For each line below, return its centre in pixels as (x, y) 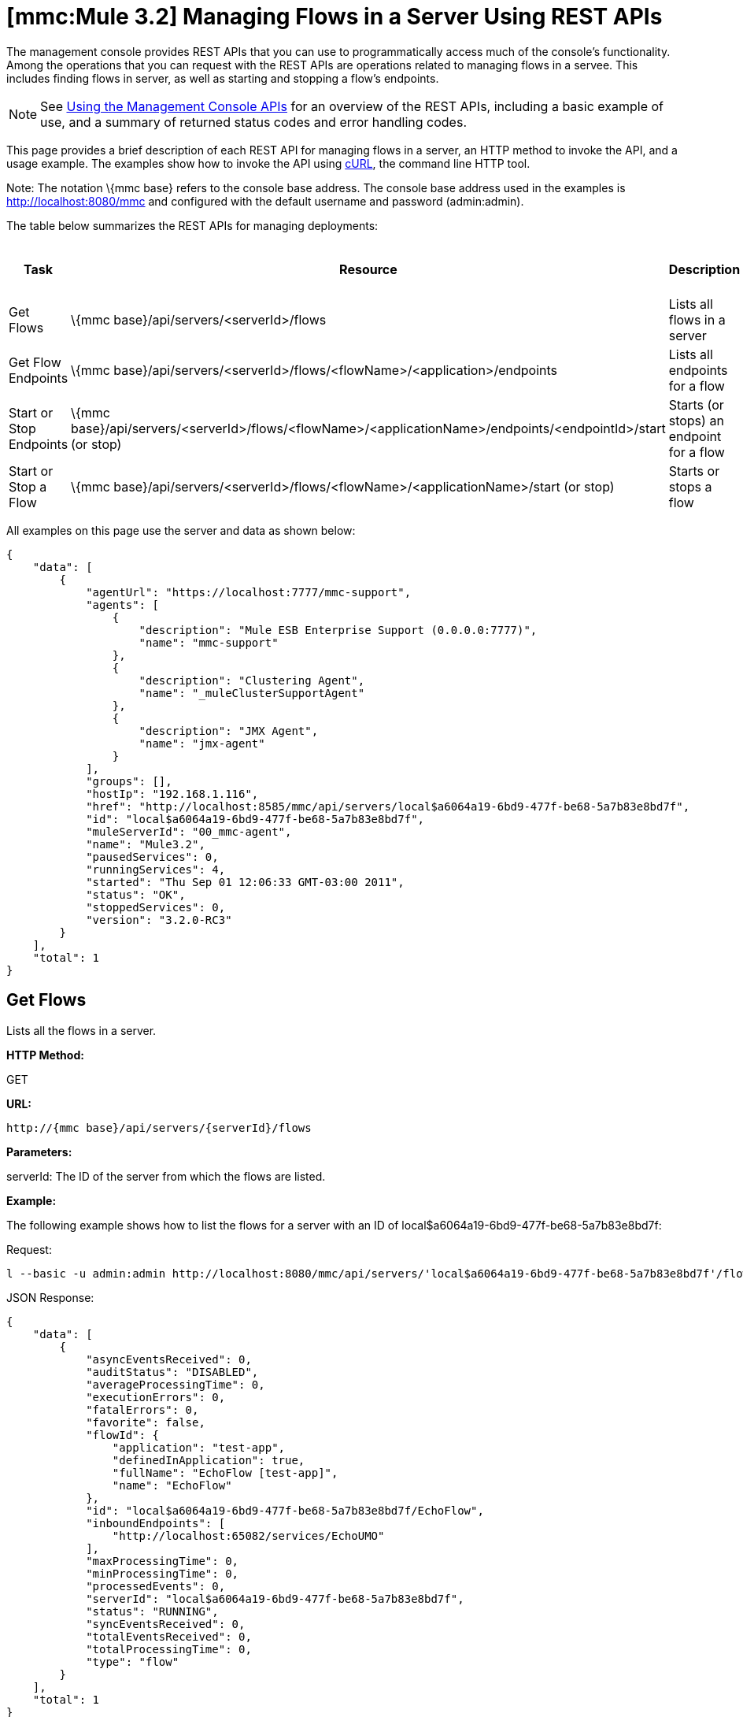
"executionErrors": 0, (156, 1397)
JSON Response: (50, 1297)
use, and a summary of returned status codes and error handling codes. (253, 122)
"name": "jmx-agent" (202, 743)
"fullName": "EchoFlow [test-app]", (225, 1472)
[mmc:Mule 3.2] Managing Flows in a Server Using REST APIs (335, 17)
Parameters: (39, 1151)
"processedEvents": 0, (156, 1586)
